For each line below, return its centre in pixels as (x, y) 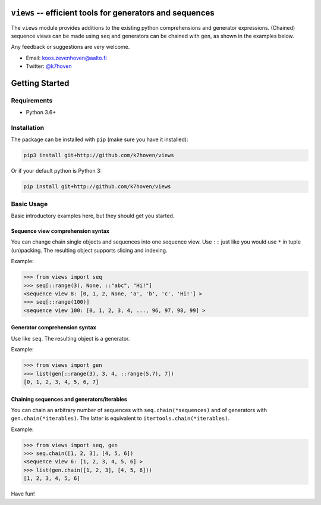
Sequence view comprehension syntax (60, 231)
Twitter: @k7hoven (49, 66)
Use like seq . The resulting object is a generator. (70, 338)
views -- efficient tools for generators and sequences (113, 13)
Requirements (32, 100)
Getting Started (40, 83)
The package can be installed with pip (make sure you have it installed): (100, 139)
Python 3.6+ (41, 113)
